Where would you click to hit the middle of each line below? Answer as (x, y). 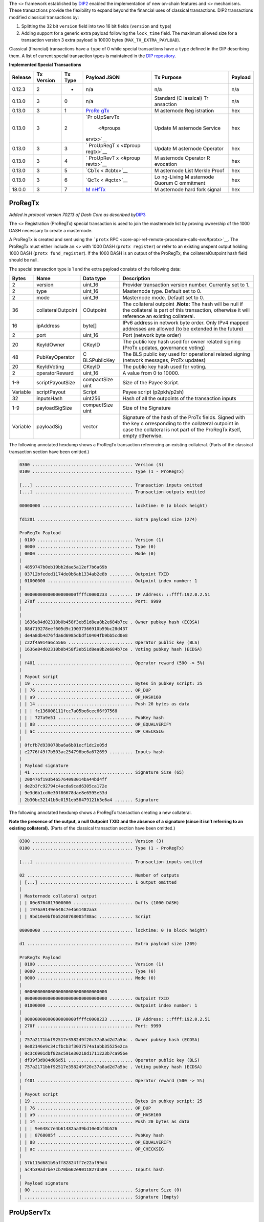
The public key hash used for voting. (165, 367)
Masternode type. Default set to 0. (162, 291)
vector (90, 427)
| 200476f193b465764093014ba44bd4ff (63, 779)
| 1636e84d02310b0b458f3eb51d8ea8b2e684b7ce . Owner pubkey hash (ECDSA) (110, 622)
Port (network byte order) (152, 335)
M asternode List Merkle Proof (189, 170)
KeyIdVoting (50, 367)
